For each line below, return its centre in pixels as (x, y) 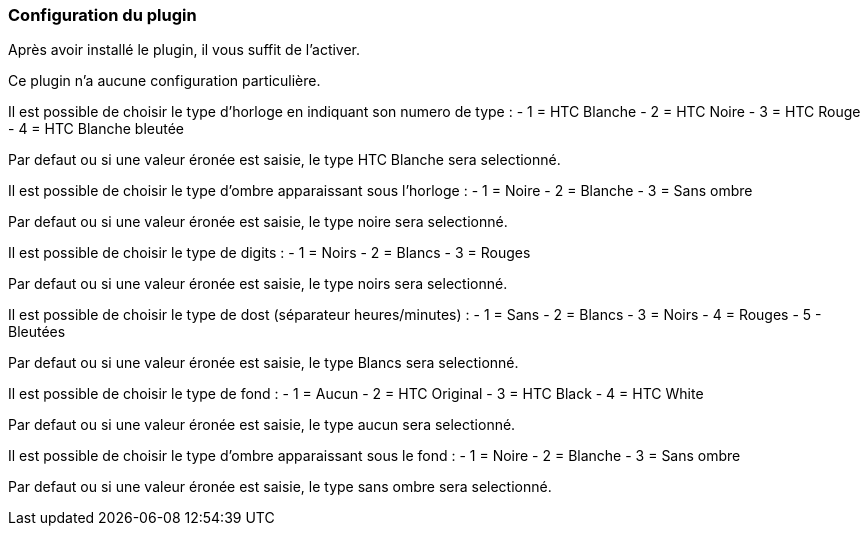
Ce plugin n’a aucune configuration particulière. (164, 81)
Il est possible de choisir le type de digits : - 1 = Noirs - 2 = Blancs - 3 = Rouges (269, 253)
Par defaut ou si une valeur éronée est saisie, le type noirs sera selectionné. (258, 284)
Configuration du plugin (102, 15)
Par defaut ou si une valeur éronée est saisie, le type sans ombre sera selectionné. (280, 487)
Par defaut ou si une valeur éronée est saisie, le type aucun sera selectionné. (262, 425)
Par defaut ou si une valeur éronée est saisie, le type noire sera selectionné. (258, 222)
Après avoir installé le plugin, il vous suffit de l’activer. (184, 50)
